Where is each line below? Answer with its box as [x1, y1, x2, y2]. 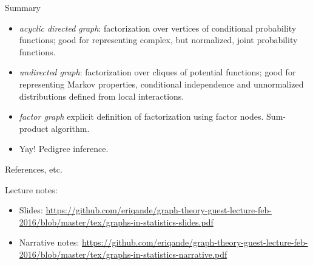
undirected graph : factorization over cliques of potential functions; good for [19, 66, 296, 78]
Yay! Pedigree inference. [19, 142, 109, 155]
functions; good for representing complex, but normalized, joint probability [19, 33, 298, 46]
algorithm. [51, 122, 90, 134]
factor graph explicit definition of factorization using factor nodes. [19, 110, 264, 123]
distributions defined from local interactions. [19, 89, 184, 102]
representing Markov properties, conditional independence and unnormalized [19, 77, 304, 90]
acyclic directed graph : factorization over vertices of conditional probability [19, 21, 297, 34]
